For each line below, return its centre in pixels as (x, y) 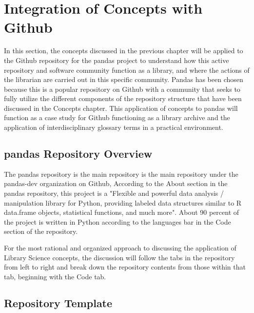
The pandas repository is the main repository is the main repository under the (121, 174)
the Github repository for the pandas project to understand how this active (117, 60)
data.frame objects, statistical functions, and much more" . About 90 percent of (122, 212)
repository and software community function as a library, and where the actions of (127, 70)
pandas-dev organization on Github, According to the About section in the (116, 183)
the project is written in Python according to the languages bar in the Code (117, 221)
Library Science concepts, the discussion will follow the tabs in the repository (119, 257)
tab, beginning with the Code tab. (55, 276)
